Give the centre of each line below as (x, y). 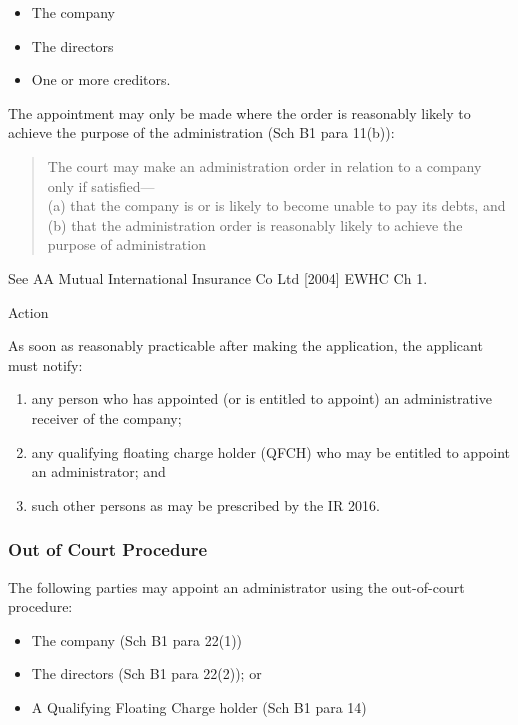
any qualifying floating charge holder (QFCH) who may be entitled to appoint (271, 451)
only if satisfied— (101, 185)
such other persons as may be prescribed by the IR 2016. (205, 504)
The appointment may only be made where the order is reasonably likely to (239, 112)
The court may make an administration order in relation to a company (264, 165)
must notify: (45, 364)
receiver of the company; (106, 417)
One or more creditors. (101, 79)
